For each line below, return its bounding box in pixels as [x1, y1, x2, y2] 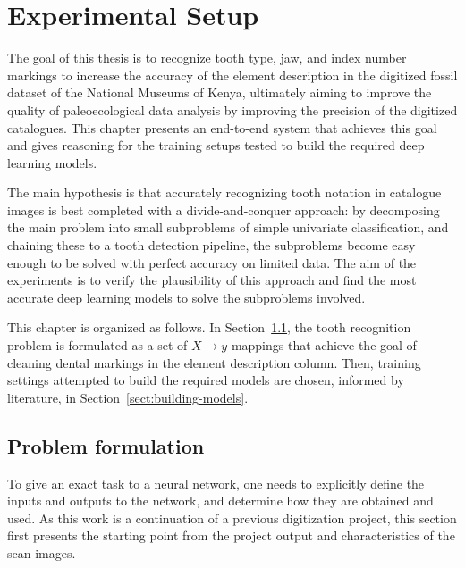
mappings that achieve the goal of [231, 336, 417, 355]
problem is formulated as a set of [7, 336, 188, 355]
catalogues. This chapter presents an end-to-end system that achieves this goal [7, 118, 437, 137]
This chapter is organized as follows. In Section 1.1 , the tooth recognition [7, 318, 411, 337]
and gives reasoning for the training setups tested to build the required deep [7, 136, 425, 155]
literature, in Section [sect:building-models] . [7, 388, 249, 406]
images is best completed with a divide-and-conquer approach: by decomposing [7, 200, 440, 219]
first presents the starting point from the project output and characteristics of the [7, 526, 455, 545]
